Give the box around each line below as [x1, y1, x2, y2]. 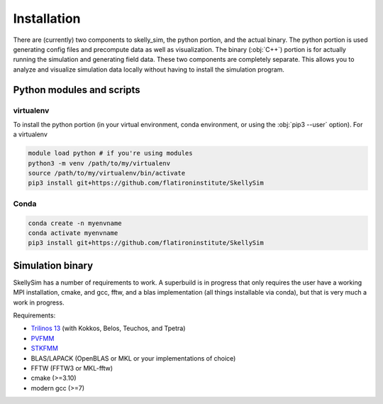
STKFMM [30, 344, 58, 353]
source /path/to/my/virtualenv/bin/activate [28, 169, 186, 178]
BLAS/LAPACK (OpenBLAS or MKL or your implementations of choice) [30, 354, 236, 362]
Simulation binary [13, 259, 94, 271]
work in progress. [13, 298, 65, 307]
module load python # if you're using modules [28, 149, 193, 158]
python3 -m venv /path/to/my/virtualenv [28, 159, 170, 167]
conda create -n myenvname [28, 219, 122, 227]
